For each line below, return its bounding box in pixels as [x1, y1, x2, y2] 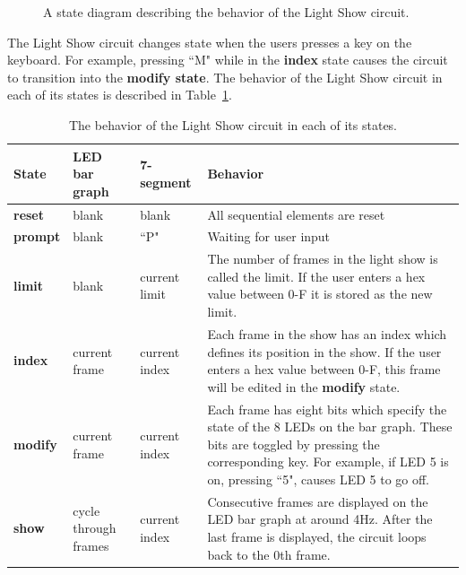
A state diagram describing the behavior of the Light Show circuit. [43, 3, 410, 21]
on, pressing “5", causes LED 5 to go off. [207, 469, 430, 488]
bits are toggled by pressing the [207, 434, 380, 453]
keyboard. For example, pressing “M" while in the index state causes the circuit [7, 50, 448, 69]
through [73, 518, 116, 537]
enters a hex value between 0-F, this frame [207, 360, 441, 379]
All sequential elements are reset [207, 205, 385, 223]
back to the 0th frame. [207, 545, 331, 563]
